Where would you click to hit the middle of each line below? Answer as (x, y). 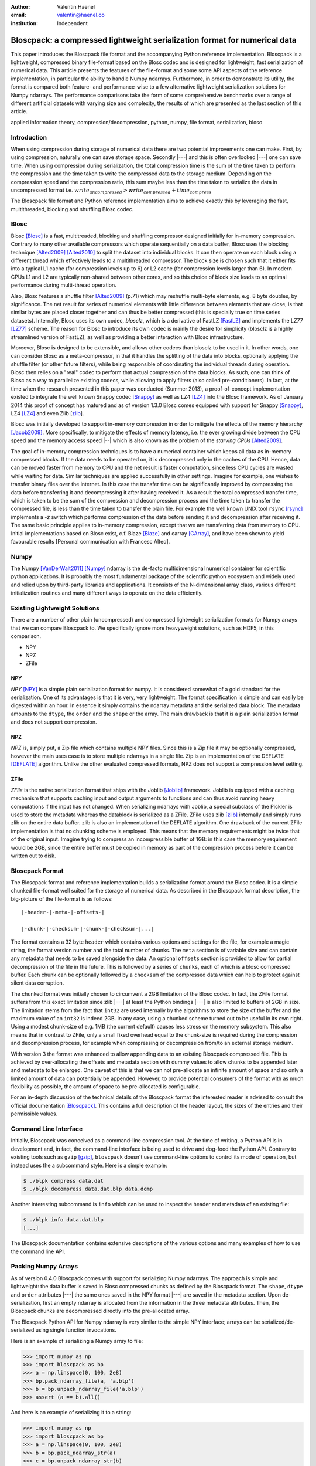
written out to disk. (33, 856)
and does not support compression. (54, 722)
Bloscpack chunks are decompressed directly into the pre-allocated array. (100, 1311)
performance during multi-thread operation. (63, 285)
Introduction (29, 137)
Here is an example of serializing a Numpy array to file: (77, 1341)
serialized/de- (278, 1322)
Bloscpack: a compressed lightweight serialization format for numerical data (154, 40)
